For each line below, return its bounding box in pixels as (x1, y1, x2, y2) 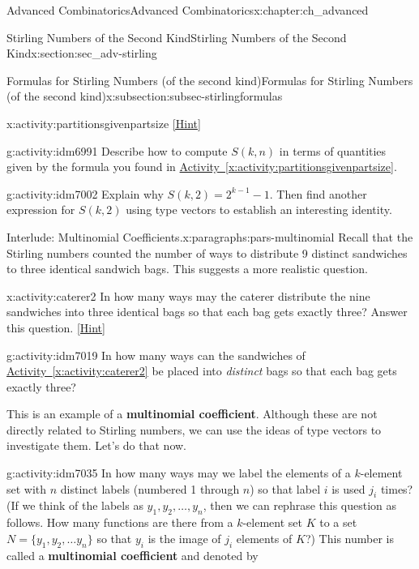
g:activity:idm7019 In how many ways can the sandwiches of (6, 346, 306, 363)
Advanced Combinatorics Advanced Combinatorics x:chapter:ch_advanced (6, 2, 369, 18)
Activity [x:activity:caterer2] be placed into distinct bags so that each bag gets (6, 362, 397, 379)
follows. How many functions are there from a (6, 514, 233, 531)
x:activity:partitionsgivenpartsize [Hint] (6, 114, 201, 131)
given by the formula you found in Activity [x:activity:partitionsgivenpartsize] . (6, 158, 397, 175)
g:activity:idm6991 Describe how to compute (6, 142, 228, 159)
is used (331, 480, 366, 497)
